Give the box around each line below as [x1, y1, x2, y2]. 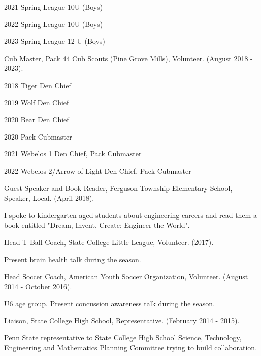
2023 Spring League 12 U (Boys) [4, 36, 105, 46]
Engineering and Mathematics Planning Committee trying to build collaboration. [4, 342, 257, 353]
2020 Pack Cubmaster [4, 131, 72, 142]
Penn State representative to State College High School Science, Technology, [4, 332, 242, 343]
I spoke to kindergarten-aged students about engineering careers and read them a [4, 209, 257, 220]
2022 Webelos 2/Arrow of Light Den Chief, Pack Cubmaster [4, 165, 191, 176]
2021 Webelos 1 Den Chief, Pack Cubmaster [4, 148, 142, 159]
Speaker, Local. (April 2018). [4, 193, 94, 203]
